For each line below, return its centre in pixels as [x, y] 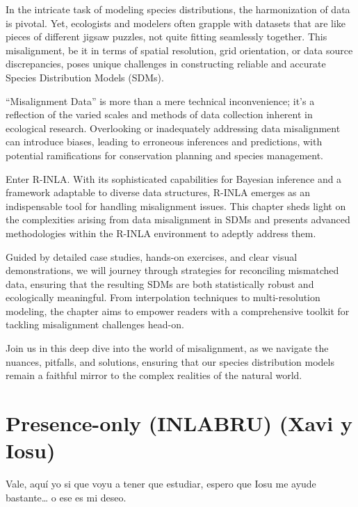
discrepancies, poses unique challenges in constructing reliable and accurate [166, 64]
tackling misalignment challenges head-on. [95, 324]
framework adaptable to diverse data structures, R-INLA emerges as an [158, 192]
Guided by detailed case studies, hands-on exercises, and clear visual [152, 256]
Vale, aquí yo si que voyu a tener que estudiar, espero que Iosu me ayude [161, 484]
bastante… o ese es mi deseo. [66, 497]
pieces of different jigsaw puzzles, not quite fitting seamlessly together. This [166, 37]
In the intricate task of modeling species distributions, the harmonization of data [178, 9]
